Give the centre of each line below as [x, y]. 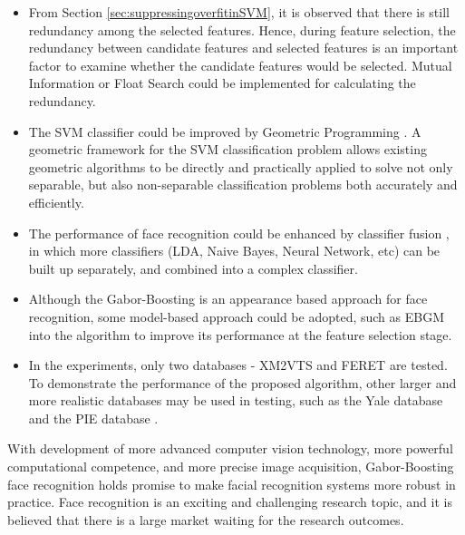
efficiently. [56, 202]
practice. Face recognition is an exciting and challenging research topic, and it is [230, 502]
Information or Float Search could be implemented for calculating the [222, 83]
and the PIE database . [93, 418]
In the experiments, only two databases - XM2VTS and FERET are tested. [238, 365]
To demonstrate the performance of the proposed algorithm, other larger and [242, 382]
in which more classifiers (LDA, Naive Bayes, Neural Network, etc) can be [234, 251]
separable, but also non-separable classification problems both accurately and [243, 185]
